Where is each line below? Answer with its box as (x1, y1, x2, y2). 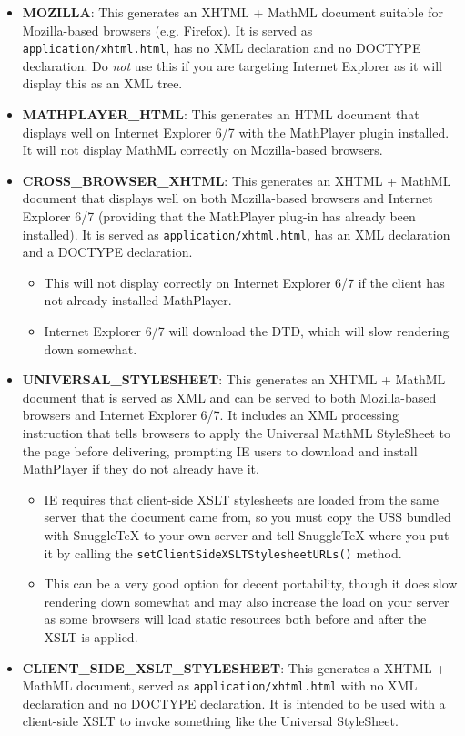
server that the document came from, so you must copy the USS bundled (44, 507, 451, 526)
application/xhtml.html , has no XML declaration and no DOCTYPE (22, 38, 421, 57)
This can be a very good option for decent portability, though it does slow (44, 574, 458, 593)
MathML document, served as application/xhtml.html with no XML (22, 676, 418, 695)
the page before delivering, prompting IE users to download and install (22, 441, 418, 460)
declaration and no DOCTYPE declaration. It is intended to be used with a (22, 693, 446, 712)
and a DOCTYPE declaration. (22, 242, 193, 261)
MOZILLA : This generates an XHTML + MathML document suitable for (22, 3, 443, 21)
